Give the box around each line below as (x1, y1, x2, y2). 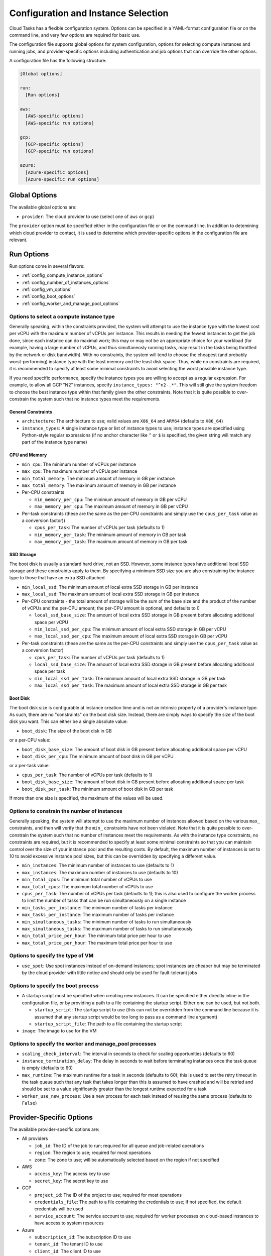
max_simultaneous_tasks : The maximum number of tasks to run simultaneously (22, 925, 193, 931)
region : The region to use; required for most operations (34, 1149, 151, 1156)
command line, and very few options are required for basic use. (9, 32, 141, 38)
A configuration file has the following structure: (9, 58, 107, 64)
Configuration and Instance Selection (9, 8, 169, 19)
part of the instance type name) (22, 439, 87, 445)
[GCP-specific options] (25, 141, 84, 147)
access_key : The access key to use (34, 1171, 110, 1177)
